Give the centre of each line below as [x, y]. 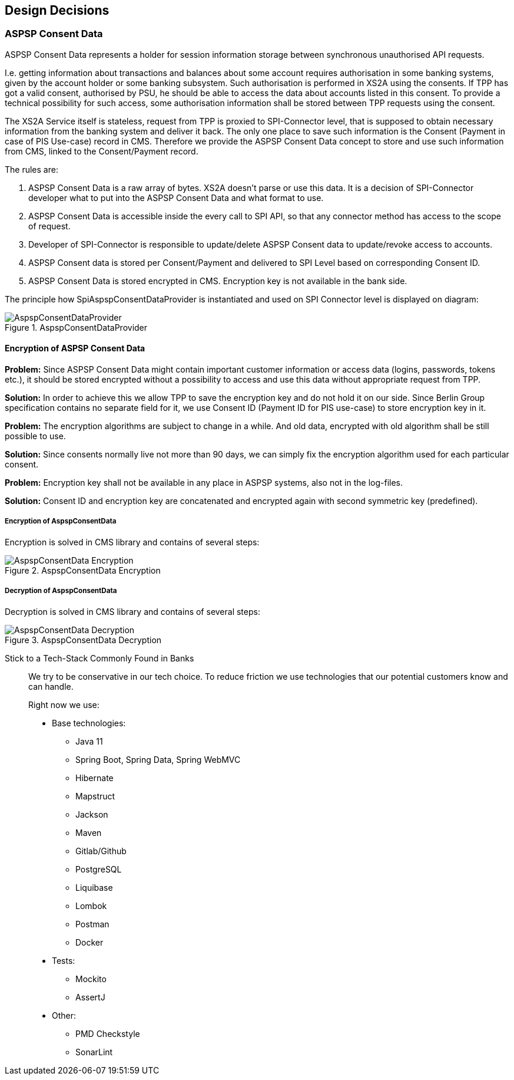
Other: [64, 1015]
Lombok [91, 906]
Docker [89, 942]
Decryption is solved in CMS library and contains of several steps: [132, 611]
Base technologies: [89, 723]
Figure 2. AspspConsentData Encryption [83, 570]
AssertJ [90, 997]
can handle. [51, 686]
